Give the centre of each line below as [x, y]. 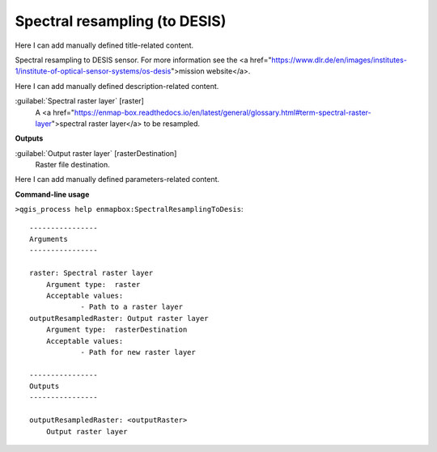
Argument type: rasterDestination [117, 330]
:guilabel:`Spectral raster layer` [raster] [80, 101]
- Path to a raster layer [132, 307]
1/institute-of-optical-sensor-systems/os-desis [93, 71]
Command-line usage [52, 194]
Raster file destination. [72, 165]
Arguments [49, 239]
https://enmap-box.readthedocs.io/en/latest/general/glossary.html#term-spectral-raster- [223, 112]
